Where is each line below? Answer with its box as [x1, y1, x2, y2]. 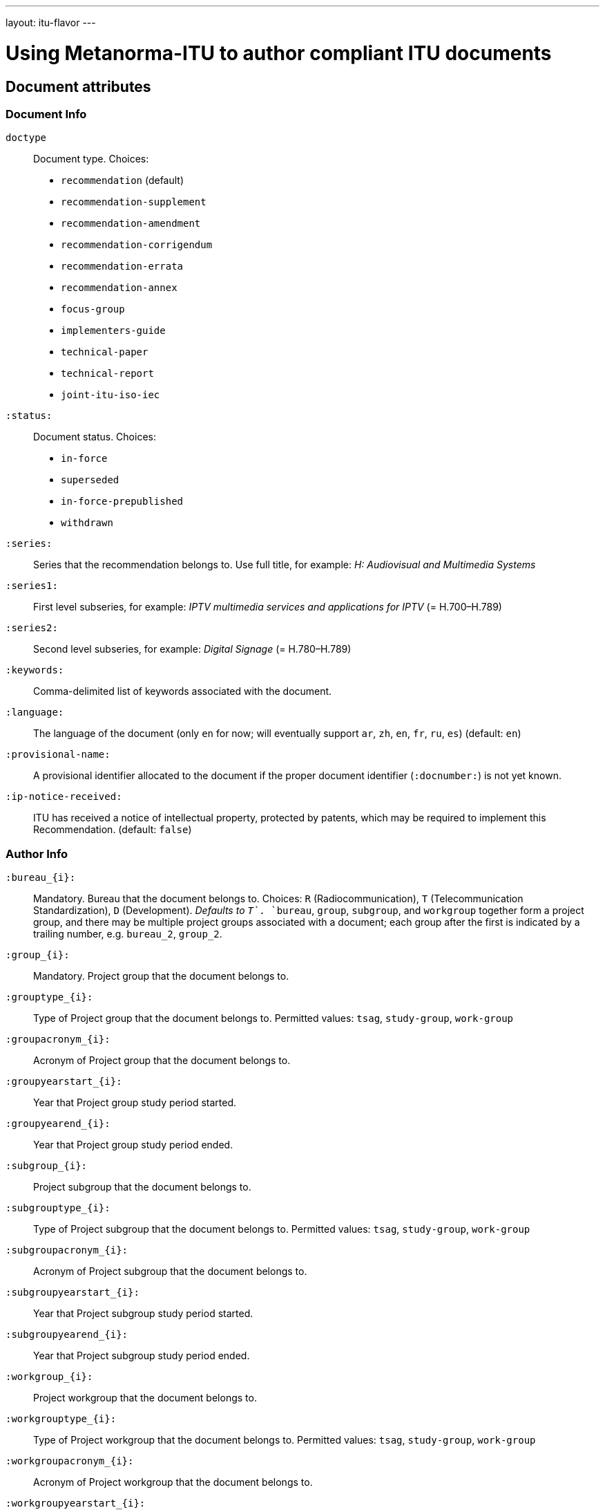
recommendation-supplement [61, 196, 207, 208]
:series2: [6, 622, 58, 634]
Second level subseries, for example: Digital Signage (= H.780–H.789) [33, 643, 352, 655]
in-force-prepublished [61, 496, 184, 507]
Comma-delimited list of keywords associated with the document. [33, 685, 332, 698]
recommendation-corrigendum [61, 239, 213, 251]
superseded [61, 474, 119, 486]
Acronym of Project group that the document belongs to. [33, 1054, 291, 1067]
